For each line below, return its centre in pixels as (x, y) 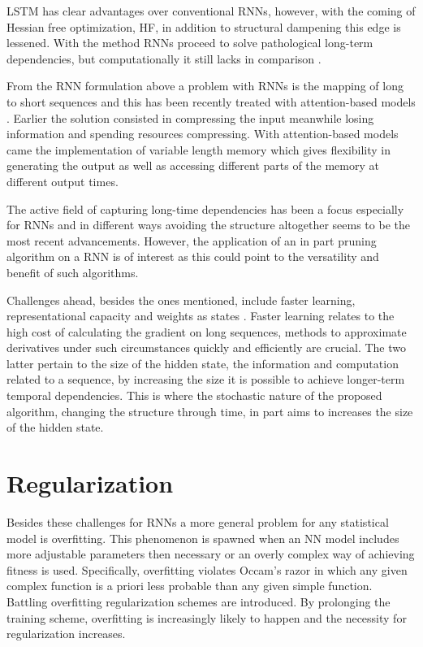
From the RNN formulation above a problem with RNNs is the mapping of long (205, 86)
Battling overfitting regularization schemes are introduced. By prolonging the (199, 601)
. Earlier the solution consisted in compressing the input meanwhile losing (190, 117)
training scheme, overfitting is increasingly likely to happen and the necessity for (207, 617)
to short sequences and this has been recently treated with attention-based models (211, 101)
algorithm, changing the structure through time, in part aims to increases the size (210, 411)
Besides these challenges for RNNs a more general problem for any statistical (198, 521)
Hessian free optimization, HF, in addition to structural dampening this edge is (204, 26)
